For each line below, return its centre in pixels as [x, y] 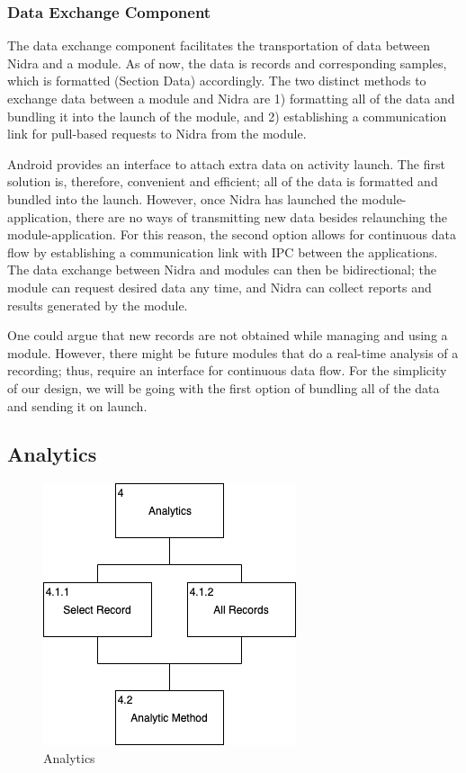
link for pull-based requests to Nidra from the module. [157, 134]
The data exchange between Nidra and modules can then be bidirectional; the [222, 270]
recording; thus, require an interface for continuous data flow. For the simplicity [227, 370]
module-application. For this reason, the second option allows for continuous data [232, 234]
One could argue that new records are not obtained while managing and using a [228, 335]
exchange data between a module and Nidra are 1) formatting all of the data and [231, 98]
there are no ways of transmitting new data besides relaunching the [261, 216]
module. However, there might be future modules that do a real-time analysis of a [233, 352]
